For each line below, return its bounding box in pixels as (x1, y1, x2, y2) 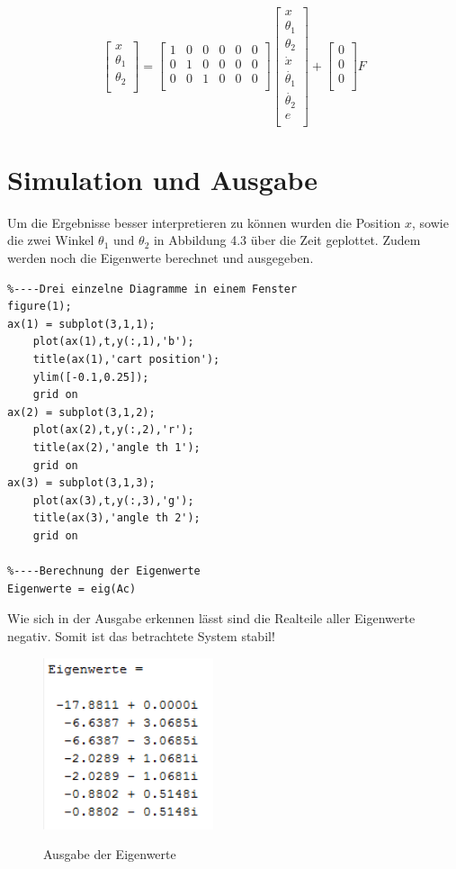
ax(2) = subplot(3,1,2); (7, 405, 156, 419)
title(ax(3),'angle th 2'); (32, 511, 201, 525)
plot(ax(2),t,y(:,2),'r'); (32, 423, 194, 437)
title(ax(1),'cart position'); (32, 353, 220, 366)
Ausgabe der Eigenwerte (43, 845, 176, 864)
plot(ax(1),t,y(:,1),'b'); (32, 335, 194, 349)
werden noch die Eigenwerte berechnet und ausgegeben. (7, 249, 314, 267)
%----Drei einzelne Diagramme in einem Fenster (7, 282, 298, 295)
